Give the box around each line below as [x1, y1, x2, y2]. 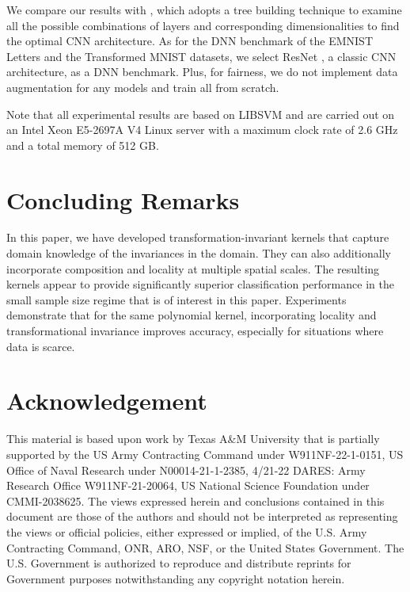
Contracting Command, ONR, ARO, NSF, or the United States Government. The [6, 539, 404, 556]
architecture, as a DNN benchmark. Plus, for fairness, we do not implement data [6, 63, 398, 80]
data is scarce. [6, 338, 75, 354]
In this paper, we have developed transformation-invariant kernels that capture [6, 229, 389, 246]
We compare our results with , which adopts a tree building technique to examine [6, 2, 402, 17]
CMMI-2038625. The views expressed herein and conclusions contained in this [6, 492, 385, 509]
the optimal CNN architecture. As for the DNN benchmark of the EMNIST [6, 32, 374, 49]
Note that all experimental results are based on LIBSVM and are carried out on [6, 105, 395, 122]
